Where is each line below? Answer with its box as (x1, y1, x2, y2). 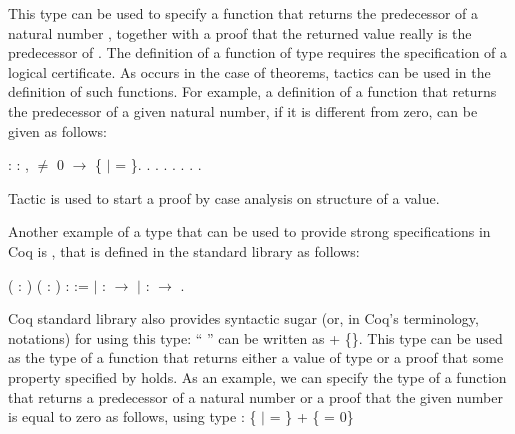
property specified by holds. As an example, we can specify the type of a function (8, 366, 507, 387)
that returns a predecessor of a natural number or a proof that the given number (8, 386, 503, 407)
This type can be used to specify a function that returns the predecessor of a (8, 3, 478, 23)
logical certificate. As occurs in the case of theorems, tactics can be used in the (8, 61, 491, 82)
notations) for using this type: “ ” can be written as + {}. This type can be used (8, 327, 503, 348)
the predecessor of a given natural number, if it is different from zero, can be (8, 100, 478, 121)
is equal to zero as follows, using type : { (8, 406, 257, 427)
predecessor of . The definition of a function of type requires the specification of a (8, 42, 508, 63)
